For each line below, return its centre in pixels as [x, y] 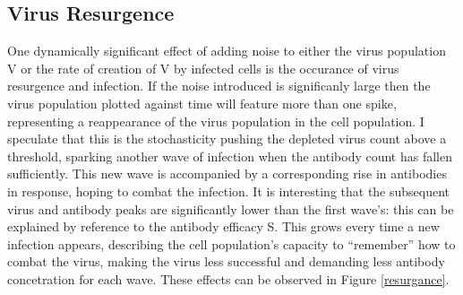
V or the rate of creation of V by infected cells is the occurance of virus [203, 68]
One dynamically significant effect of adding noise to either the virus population [227, 51]
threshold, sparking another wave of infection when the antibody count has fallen [230, 156]
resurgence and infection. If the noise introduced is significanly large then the [219, 86]
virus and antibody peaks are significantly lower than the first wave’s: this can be [231, 208]
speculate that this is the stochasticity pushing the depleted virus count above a [227, 139]
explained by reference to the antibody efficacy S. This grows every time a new [223, 226]
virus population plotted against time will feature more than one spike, [202, 103]
